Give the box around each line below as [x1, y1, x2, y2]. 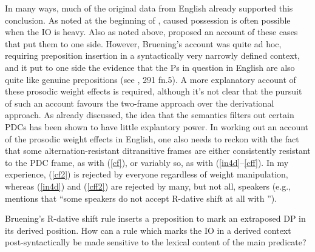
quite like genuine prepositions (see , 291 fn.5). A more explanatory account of [5, 73, 296, 85]
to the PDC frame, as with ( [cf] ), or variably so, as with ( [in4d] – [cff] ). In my [5, 156, 289, 168]
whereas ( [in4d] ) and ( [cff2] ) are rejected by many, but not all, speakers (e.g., [5, 179, 291, 192]
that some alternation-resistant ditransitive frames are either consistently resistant [5, 144, 311, 157]
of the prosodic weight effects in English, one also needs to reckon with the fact [5, 132, 299, 145]
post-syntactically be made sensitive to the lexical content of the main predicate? [5, 236, 307, 248]
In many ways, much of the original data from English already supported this [5, 2, 293, 14]
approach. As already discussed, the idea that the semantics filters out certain [5, 108, 294, 121]
